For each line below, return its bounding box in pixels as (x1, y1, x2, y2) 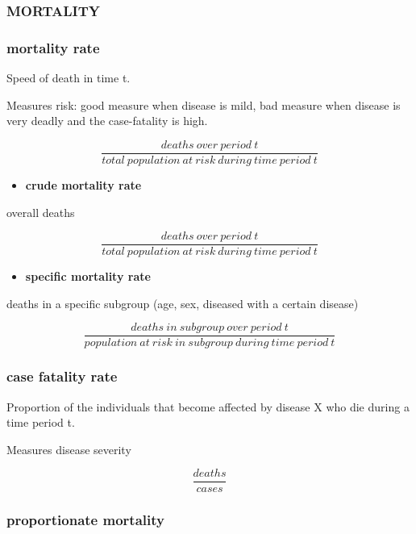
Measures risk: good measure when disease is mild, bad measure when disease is (6, 96, 401, 113)
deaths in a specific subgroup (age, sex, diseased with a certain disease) (6, 294, 359, 311)
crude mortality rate (25, 176, 142, 193)
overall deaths (6, 203, 75, 220)
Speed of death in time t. (6, 69, 131, 86)
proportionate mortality (6, 510, 164, 530)
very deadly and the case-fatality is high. (6, 112, 208, 129)
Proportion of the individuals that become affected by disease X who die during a (6, 398, 410, 415)
